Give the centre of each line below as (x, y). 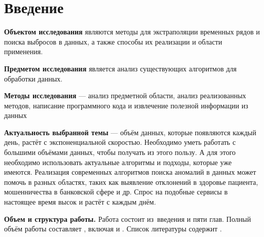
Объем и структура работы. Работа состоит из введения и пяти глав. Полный (128, 219)
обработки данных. (33, 78)
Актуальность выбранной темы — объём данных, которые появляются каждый (130, 132)
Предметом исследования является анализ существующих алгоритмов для (120, 68)
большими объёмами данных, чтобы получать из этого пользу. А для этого (120, 152)
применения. (24, 51)
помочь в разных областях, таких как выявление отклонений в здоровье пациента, (131, 182)
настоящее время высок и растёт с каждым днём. (80, 202)
